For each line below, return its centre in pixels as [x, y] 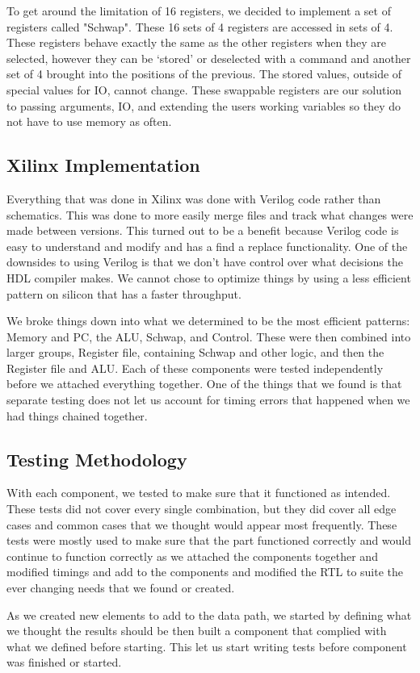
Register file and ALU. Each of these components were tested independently [195, 368]
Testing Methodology [97, 459]
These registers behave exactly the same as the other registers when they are [197, 42]
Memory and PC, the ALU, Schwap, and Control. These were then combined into [209, 336]
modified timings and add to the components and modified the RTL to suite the [205, 572]
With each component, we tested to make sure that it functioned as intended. [199, 493]
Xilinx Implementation [103, 165]
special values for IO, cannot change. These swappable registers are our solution [204, 89]
